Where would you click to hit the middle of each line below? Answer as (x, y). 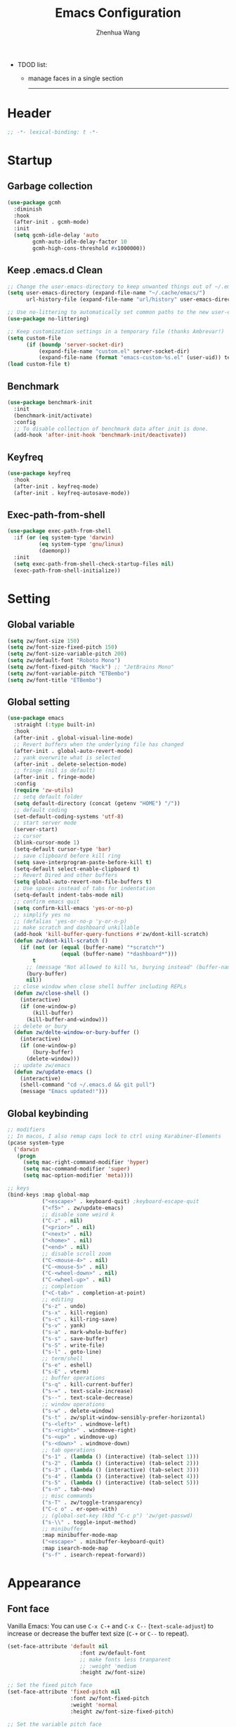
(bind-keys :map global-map (48, 1195)
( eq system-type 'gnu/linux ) (81, 544)
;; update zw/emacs (42, 1065)
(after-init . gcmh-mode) (52, 222)
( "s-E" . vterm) (66, 1371)
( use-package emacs (36, 718)
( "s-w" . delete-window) (78, 1411)
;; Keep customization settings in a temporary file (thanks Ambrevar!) (116, 331)
